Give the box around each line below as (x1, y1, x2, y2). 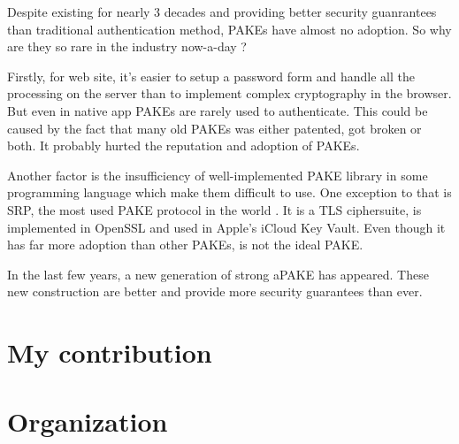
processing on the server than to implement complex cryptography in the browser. (7, 84, 452, 103)
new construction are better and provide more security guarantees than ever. (7, 282, 423, 301)
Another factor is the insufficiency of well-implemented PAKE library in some (7, 165, 428, 184)
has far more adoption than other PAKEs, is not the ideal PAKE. (7, 235, 363, 254)
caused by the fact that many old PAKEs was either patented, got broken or (7, 119, 422, 137)
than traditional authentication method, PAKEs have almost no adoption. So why (7, 19, 452, 38)
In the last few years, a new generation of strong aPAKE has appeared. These (7, 264, 429, 283)
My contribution (7, 334, 212, 371)
